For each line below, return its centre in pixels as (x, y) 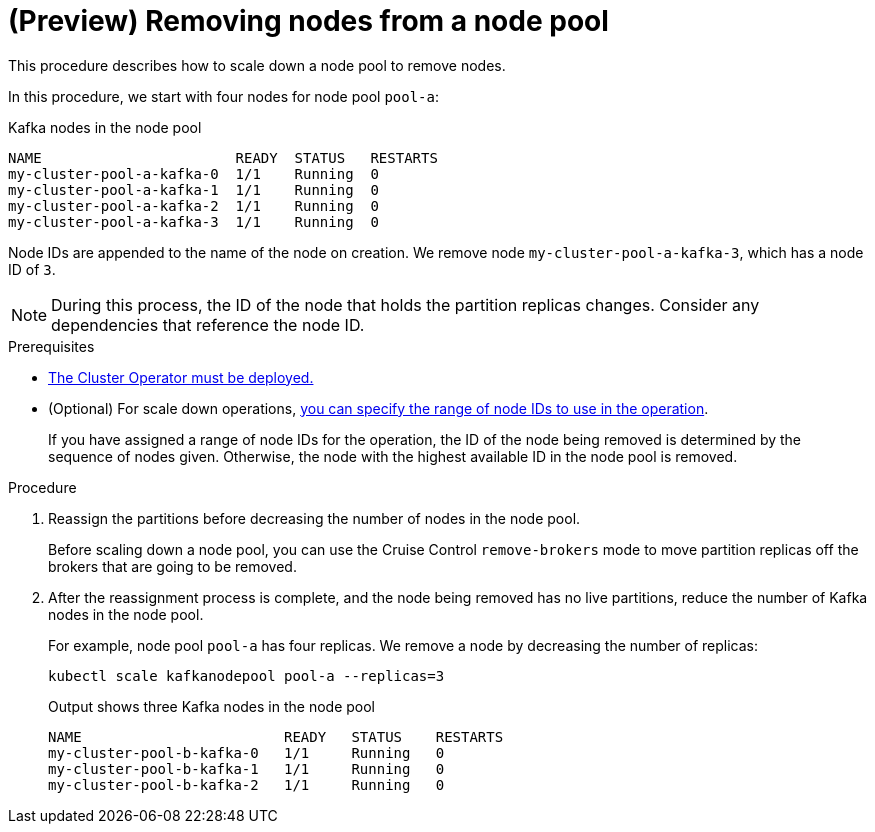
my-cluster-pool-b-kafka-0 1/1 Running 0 (246, 752)
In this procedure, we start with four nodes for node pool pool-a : (223, 96)
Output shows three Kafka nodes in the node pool (211, 706)
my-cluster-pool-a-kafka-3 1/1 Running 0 (193, 221)
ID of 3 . (32, 269)
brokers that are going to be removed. (172, 566)
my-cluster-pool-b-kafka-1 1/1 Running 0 (246, 768)
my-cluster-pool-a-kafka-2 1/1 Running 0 (193, 205)
